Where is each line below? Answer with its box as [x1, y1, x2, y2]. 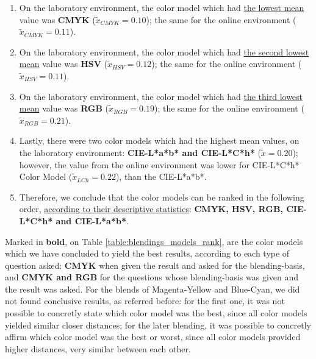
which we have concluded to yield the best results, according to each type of [5, 247, 290, 260]
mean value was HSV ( [19, 57, 108, 70]
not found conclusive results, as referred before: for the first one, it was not [5, 294, 285, 307]
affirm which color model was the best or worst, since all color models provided [5, 330, 301, 343]
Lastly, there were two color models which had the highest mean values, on [19, 134, 300, 147]
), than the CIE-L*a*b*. [115, 170, 207, 183]
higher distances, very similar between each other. [5, 342, 191, 355]
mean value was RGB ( [19, 102, 109, 115]
